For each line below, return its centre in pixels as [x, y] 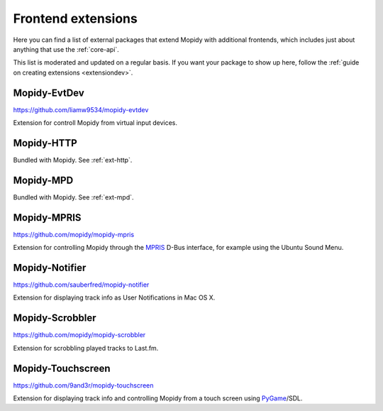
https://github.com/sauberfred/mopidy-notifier [81, 285]
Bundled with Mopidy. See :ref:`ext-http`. [73, 160]
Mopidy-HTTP [45, 143]
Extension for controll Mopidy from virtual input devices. [95, 123]
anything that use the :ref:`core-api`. [66, 49]
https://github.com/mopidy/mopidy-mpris [74, 234]
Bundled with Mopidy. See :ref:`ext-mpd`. [73, 197]
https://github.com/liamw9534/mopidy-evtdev [81, 109]
